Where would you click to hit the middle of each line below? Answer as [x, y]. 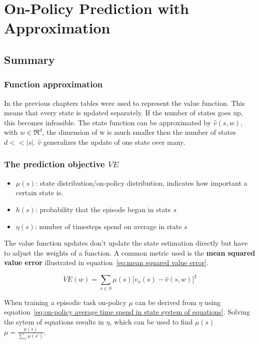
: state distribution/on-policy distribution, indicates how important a [141, 182]
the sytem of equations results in [54, 321]
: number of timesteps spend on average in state [108, 226]
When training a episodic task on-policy [65, 302]
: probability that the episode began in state [103, 209]
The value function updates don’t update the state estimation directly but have [126, 243]
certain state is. [39, 192]
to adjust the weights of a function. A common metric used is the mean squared [130, 252]
